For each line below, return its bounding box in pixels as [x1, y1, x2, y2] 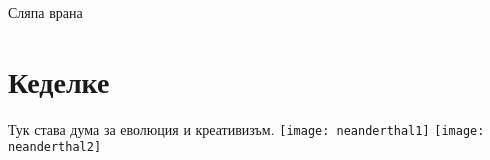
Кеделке [8, 60, 110, 101]
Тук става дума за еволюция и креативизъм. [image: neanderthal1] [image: [8, 118, 485, 139]
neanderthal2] [8, 140, 102, 155]
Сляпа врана [8, 2, 83, 22]
